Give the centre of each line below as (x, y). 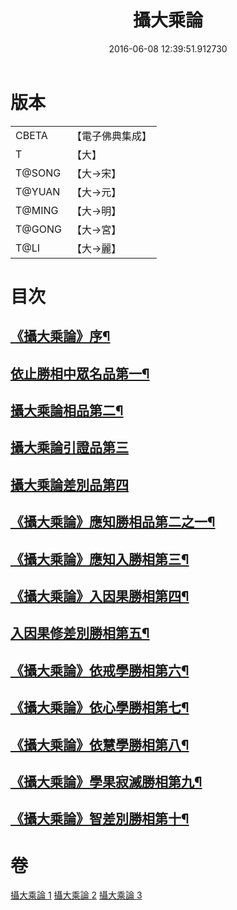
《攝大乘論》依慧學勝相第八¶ (100, 744)
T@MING (37, 210)
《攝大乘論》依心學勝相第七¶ (100, 707)
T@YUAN (38, 191)
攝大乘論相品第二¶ (67, 411)
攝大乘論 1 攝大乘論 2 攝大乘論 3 (76, 895)
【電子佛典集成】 (111, 136)
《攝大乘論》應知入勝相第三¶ (100, 559)
